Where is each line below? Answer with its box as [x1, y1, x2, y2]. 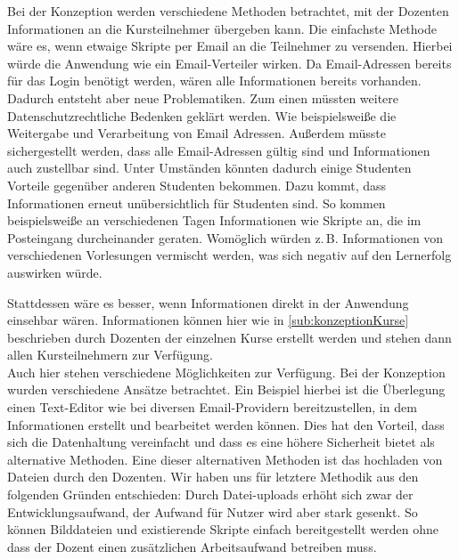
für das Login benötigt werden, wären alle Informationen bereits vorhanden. [7, 71, 422, 90]
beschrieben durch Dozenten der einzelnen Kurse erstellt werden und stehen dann [7, 328, 452, 346]
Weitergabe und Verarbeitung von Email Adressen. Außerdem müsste [7, 124, 386, 142]
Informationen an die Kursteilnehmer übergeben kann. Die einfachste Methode [7, 19, 437, 37]
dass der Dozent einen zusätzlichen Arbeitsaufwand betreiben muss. [7, 537, 377, 555]
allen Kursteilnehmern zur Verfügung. [7, 345, 213, 364]
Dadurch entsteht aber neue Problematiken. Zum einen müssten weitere [7, 88, 399, 107]
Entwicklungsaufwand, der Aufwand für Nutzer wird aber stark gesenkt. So [7, 502, 418, 521]
